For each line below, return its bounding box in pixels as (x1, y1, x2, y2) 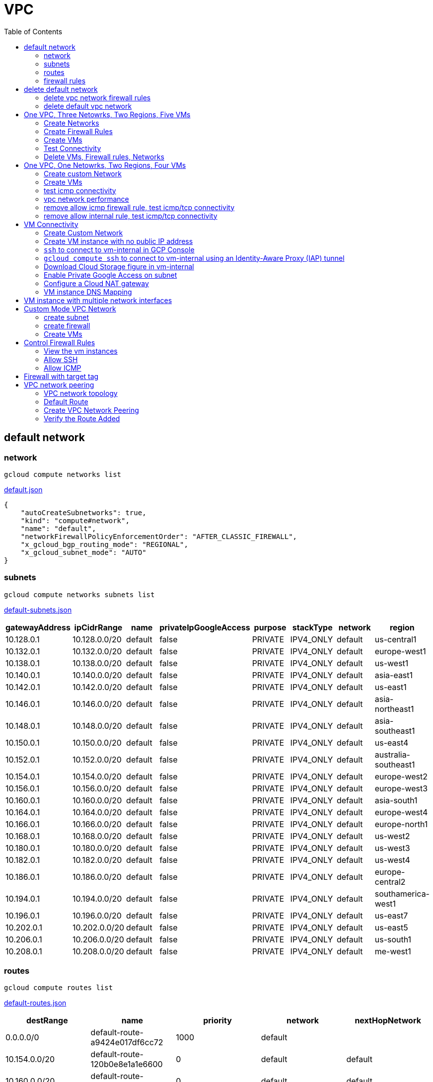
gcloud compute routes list (4, 984, 113, 992)
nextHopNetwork (355, 1015, 421, 1026)
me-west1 (374, 946, 411, 956)
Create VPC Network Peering (44, 405, 139, 414)
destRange (26, 1015, 68, 1026)
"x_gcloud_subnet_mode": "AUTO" (20, 548, 146, 556)
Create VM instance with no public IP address (44, 236, 193, 245)
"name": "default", (20, 524, 96, 533)
